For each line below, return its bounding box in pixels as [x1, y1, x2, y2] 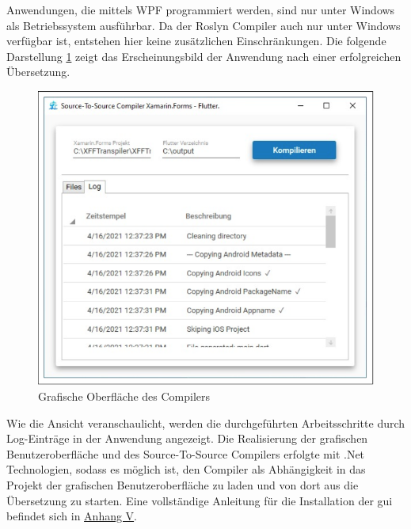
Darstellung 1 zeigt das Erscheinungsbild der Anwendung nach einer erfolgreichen [6, 48, 401, 64]
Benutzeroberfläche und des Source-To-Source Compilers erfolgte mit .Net [6, 445, 365, 462]
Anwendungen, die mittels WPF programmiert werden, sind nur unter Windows [6, 2, 395, 17]
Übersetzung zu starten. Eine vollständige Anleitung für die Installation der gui [6, 492, 393, 508]
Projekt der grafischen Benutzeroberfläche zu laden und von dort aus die [6, 477, 359, 493]
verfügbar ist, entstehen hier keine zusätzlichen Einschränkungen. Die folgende [6, 32, 386, 49]
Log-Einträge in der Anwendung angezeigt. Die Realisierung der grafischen [6, 430, 368, 447]
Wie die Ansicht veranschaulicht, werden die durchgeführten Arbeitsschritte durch [6, 414, 405, 431]
